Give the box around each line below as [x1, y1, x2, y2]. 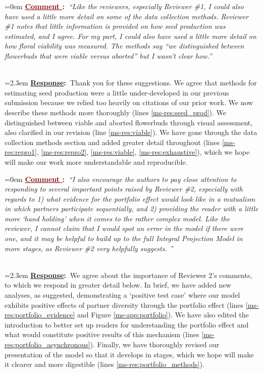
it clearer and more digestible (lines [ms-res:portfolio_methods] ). [5, 359, 204, 369]
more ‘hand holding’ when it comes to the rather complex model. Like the [5, 213, 230, 223]
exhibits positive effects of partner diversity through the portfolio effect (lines [5, 299, 244, 310]
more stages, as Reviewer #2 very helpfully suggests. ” [5, 243, 173, 253]
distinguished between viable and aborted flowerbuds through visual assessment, [5, 117, 253, 127]
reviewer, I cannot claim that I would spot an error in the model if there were [5, 223, 244, 234]
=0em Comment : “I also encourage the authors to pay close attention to [5, 173, 237, 184]
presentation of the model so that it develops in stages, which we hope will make [5, 349, 254, 359]
